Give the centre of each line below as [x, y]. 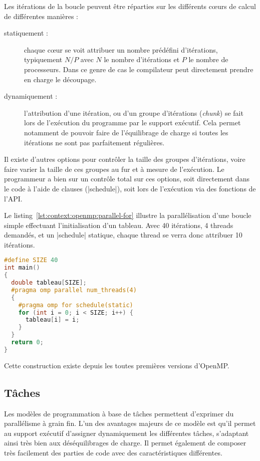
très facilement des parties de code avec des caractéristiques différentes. [113, 453]
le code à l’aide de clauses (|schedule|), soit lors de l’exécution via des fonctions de [130, 188]
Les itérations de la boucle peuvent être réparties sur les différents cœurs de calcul [130, 6]
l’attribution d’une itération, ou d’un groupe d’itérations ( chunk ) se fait [134, 112]
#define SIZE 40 [31, 260]
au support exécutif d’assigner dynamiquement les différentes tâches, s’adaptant [126, 433]
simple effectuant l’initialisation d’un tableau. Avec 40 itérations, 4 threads [119, 225]
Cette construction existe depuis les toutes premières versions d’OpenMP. [117, 365]
